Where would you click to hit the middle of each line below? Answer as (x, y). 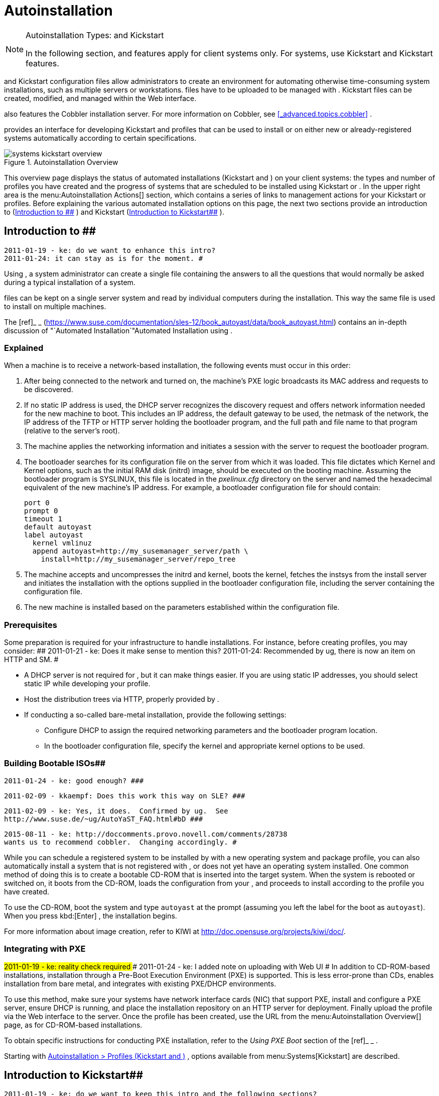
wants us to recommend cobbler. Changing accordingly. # (120, 842)
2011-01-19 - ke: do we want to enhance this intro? (110, 250)
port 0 (37, 503)
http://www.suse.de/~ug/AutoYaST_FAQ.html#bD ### (104, 819)
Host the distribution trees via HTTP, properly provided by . (122, 699)
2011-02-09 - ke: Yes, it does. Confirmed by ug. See (116, 811)
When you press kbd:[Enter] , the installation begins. (91, 916)
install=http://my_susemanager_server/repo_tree (138, 559)
